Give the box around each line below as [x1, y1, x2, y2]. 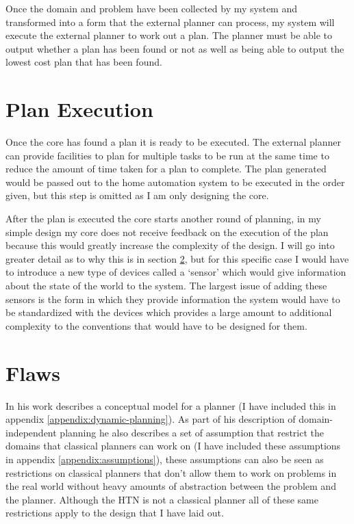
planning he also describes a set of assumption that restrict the [60, 425, 324, 439]
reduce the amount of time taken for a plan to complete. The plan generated [5, 161, 327, 176]
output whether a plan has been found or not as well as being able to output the [5, 41, 344, 55]
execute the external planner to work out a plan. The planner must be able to [5, 28, 333, 42]
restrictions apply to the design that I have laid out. [5, 506, 224, 520]
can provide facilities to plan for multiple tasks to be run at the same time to [5, 148, 329, 162]
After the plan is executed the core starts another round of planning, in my [5, 211, 321, 226]
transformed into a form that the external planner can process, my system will [5, 14, 335, 29]
